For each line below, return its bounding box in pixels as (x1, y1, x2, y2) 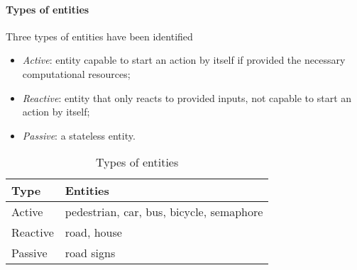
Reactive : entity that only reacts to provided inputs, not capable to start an (22, 90, 352, 105)
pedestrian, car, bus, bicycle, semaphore (65, 203, 263, 220)
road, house (65, 224, 122, 241)
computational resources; (22, 66, 131, 81)
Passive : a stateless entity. (22, 128, 136, 142)
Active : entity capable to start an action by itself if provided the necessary (22, 52, 346, 67)
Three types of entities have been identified (6, 28, 193, 43)
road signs (65, 244, 116, 261)
